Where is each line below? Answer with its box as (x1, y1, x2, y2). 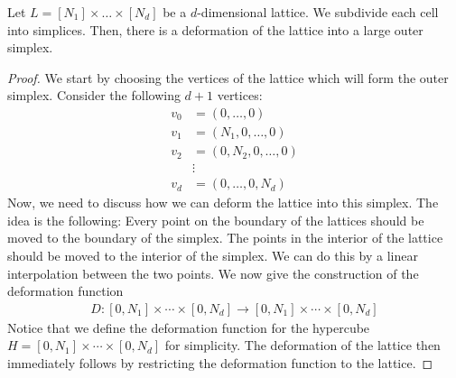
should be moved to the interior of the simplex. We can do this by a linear (7, 245, 418, 264)
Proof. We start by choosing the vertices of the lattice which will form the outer (7, 68, 449, 87)
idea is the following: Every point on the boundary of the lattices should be (7, 210, 424, 229)
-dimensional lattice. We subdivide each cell (197, 3, 439, 21)
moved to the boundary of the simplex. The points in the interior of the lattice (7, 228, 443, 247)
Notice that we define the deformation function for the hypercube (7, 318, 370, 337)
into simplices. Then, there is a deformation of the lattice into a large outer (7, 20, 423, 39)
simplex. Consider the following (7, 86, 181, 105)
